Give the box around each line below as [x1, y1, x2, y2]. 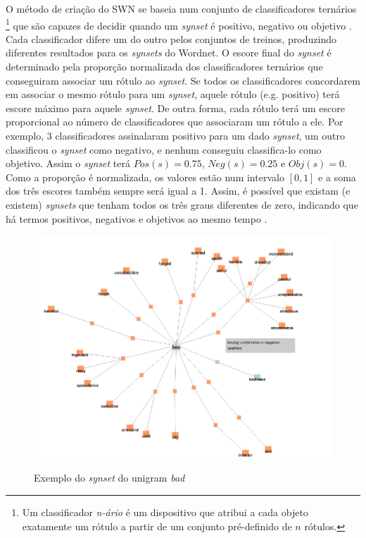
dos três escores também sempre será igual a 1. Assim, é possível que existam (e [6, 183, 351, 198]
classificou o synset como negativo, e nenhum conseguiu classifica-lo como [6, 142, 322, 157]
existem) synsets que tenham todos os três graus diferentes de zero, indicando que [6, 197, 358, 212]
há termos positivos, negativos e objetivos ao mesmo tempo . [6, 211, 267, 226]
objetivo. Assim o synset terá [6, 156, 131, 171]
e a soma [318, 169, 356, 184]
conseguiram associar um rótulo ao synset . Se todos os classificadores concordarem [6, 73, 360, 87]
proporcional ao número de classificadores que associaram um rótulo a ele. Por [6, 114, 343, 129]
